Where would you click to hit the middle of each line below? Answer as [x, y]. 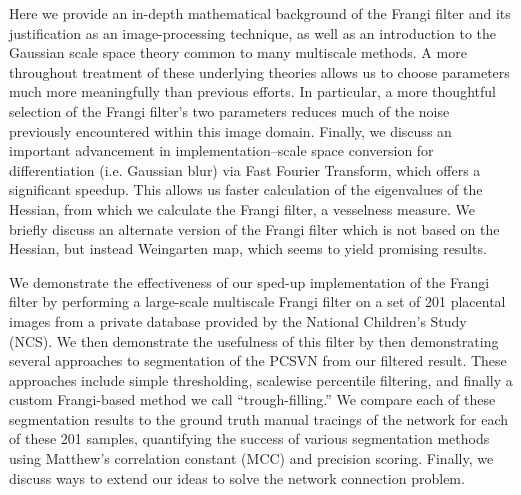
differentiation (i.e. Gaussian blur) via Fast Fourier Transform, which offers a [245, 169]
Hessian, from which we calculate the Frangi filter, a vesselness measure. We [242, 208]
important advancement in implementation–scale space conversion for [221, 150]
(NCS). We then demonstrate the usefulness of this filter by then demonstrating [254, 340]
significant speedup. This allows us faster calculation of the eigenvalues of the [246, 189]
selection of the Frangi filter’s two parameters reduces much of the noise [229, 110]
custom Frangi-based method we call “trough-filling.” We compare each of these [252, 399]
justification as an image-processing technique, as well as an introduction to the [253, 32]
